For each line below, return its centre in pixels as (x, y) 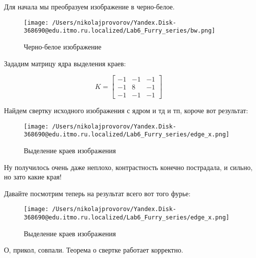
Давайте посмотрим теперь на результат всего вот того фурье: (97, 193)
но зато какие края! (33, 177)
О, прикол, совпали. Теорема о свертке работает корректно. (94, 250)
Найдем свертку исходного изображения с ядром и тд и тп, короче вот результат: (126, 110)
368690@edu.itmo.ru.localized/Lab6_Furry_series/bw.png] (120, 31)
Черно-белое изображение (63, 46)
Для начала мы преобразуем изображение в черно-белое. (89, 6)
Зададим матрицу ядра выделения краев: (65, 63)
